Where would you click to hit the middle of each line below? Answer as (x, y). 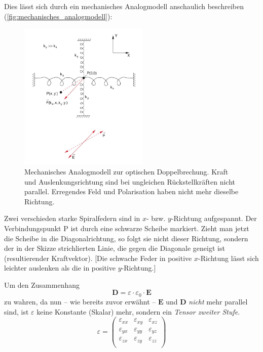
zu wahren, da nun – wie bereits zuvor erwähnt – (80, 301)
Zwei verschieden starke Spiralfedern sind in (72, 218)
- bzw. (156, 218)
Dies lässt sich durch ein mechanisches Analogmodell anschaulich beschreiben (124, 6)
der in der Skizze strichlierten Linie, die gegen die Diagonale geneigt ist (115, 248)
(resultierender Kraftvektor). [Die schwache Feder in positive (98, 258)
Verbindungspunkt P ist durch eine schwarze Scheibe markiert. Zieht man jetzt (127, 228)
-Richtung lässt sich (228, 258)
